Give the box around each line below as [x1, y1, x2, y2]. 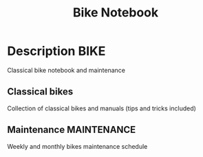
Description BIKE [7, 43, 106, 59]
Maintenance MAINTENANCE [7, 124, 136, 136]
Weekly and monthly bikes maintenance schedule [7, 142, 148, 150]
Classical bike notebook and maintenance [7, 66, 126, 74]
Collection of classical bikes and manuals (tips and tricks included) [7, 104, 196, 112]
